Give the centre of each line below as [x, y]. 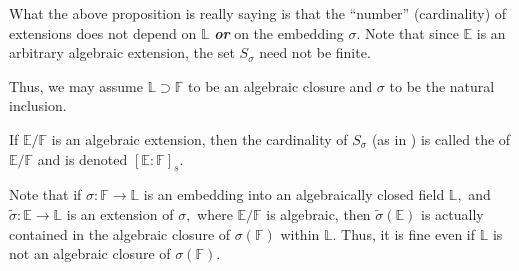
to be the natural [442, 85]
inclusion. [38, 105]
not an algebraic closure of [90, 253]
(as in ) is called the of [441, 138]
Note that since [412, 32]
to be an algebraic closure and [280, 85]
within [300, 233]
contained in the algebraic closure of [120, 233]
